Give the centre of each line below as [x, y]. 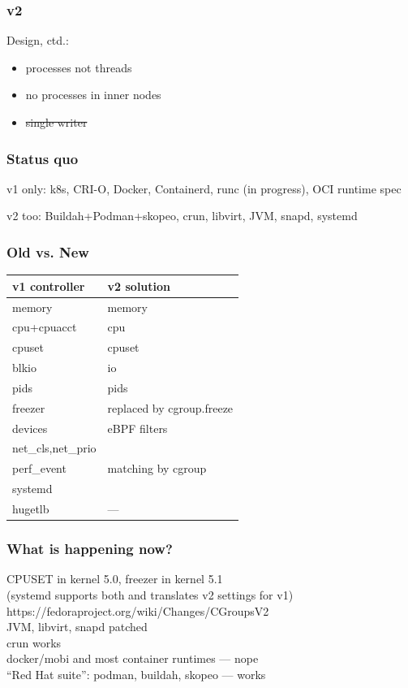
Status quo [43, 158]
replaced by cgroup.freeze [170, 407]
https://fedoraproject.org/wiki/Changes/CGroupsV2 [138, 610]
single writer [56, 122]
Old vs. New [48, 251]
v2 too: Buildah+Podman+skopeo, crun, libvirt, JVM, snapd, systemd [182, 216]
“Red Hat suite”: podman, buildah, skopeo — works [136, 674]
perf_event [39, 468]
